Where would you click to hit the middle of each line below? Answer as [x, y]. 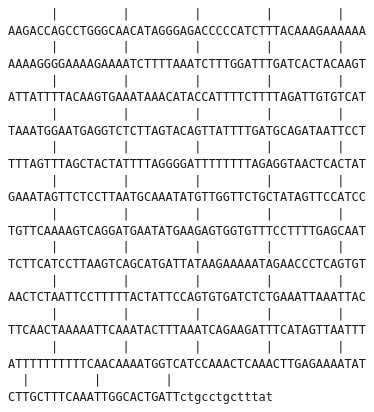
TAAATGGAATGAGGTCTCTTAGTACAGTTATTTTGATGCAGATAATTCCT [187, 130]
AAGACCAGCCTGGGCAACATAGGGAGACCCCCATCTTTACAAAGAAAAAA [187, 30]
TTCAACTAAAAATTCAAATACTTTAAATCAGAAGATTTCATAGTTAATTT [187, 330]
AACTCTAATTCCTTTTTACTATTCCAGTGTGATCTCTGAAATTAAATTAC [187, 297]
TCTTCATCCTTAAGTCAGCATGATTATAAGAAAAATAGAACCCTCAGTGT [187, 263]
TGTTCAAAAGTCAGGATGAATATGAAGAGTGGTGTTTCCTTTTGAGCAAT [187, 230]
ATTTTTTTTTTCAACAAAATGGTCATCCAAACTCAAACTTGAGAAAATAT [187, 363]
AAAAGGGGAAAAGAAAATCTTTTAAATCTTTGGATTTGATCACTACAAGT [187, 63]
